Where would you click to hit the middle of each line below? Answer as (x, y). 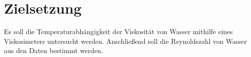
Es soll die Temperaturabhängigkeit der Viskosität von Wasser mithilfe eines (118, 31)
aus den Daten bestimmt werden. (54, 50)
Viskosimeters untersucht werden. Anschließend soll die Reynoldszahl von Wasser (125, 41)
